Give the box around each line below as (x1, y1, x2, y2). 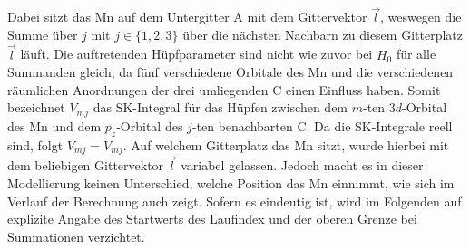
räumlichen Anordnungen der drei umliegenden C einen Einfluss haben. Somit (7, 80, 441, 99)
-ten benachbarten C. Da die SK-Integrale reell (191, 116, 453, 135)
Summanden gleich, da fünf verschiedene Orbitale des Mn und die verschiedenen (7, 62, 454, 81)
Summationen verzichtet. (7, 226, 145, 245)
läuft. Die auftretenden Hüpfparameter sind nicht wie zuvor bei (20, 44, 373, 63)
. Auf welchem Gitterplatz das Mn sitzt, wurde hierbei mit (122, 135, 449, 154)
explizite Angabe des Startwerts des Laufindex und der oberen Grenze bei (7, 209, 417, 228)
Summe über (7, 24, 78, 43)
